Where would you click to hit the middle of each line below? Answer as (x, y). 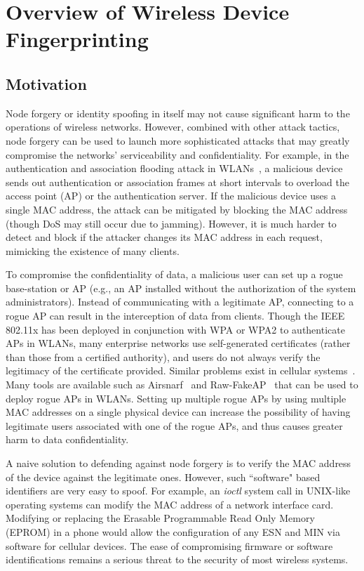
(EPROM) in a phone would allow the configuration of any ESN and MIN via (173, 531)
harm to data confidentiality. (67, 439)
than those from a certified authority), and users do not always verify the (163, 356)
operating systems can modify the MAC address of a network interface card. (170, 504)
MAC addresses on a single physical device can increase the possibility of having (178, 412)
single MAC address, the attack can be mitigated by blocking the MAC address (177, 209)
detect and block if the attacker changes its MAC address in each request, (164, 237)
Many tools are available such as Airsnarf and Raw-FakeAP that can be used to (182, 385)
